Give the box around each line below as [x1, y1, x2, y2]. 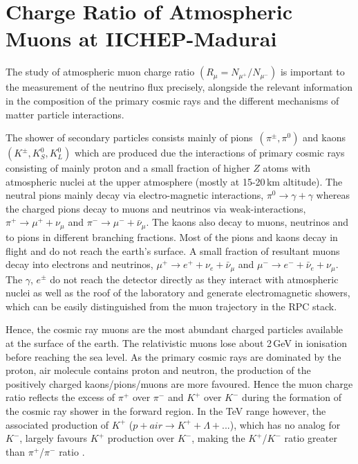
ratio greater [284, 431, 337, 445]
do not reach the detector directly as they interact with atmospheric [50, 271, 339, 286]
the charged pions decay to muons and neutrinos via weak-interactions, [6, 201, 306, 215]
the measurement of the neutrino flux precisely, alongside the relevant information [6, 80, 353, 94]
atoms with [263, 161, 310, 175]
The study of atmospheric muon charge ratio [6, 64, 195, 79]
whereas [316, 188, 350, 202]
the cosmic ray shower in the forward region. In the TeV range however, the [6, 403, 326, 418]
